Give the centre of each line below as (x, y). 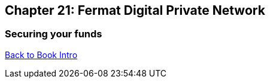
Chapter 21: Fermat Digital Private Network (135, 10)
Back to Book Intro (41, 55)
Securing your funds (54, 34)
